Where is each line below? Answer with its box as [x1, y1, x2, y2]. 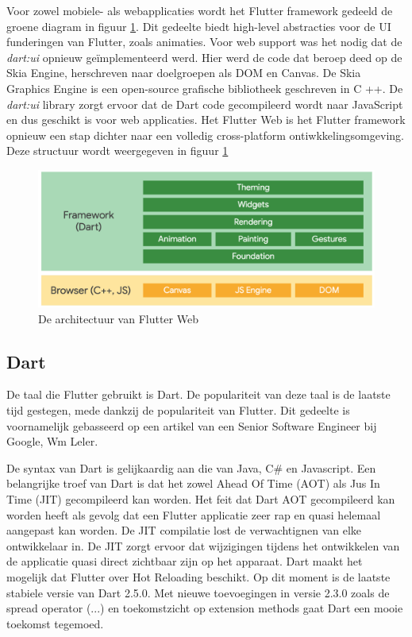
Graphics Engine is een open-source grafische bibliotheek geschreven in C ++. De [6, 79, 403, 96]
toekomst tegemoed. [6, 615, 104, 631]
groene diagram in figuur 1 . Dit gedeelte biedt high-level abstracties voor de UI [6, 17, 391, 34]
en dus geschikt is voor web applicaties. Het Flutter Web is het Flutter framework [6, 111, 406, 128]
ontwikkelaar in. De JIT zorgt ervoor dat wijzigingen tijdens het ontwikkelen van [6, 537, 400, 554]
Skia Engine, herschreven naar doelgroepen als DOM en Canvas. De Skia [6, 64, 361, 81]
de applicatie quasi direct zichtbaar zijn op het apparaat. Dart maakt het [6, 553, 363, 569]
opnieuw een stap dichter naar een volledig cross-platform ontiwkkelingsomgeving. [6, 126, 404, 143]
